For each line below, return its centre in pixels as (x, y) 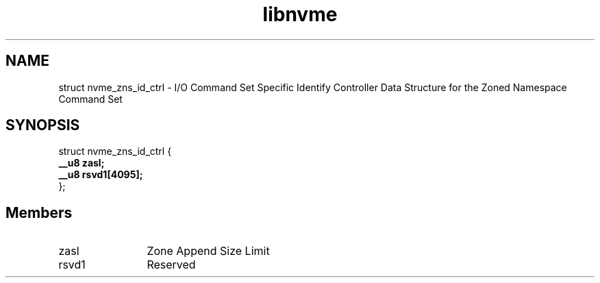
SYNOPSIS (43, 125)
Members (39, 212)
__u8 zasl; (82, 163)
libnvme (300, 14)
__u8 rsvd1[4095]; (101, 175)
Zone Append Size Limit (208, 251)
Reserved (171, 265)
